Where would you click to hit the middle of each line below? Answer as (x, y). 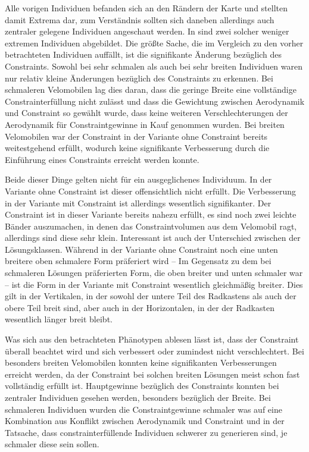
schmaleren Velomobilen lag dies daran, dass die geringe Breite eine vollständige (151, 90)
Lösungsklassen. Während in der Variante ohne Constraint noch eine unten (141, 249)
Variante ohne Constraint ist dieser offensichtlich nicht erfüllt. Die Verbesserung (150, 191)
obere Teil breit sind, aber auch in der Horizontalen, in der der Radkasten (140, 307)
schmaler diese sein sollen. (52, 444)
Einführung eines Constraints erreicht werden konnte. (102, 159)
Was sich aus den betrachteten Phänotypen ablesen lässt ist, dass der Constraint (152, 339)
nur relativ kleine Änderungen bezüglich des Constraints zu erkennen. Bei (139, 78)
